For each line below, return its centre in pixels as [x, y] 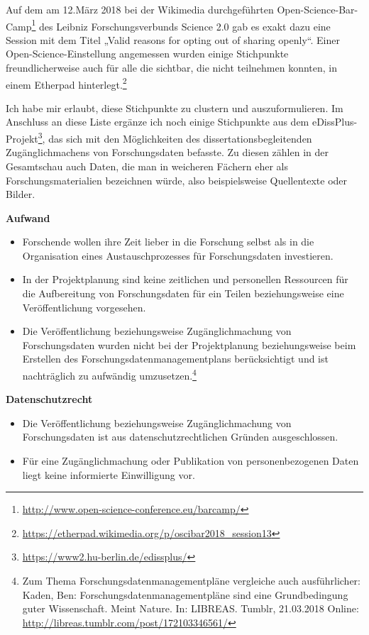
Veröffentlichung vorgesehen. [84, 307]
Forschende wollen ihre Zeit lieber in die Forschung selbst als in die [168, 242]
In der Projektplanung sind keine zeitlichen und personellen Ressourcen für [185, 279]
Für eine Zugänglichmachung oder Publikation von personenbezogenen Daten [191, 461]
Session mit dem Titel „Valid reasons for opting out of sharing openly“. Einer [173, 39]
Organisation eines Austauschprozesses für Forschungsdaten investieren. [178, 255]
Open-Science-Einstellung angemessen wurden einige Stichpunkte [147, 54]
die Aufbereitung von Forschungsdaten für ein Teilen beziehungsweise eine [183, 293]
